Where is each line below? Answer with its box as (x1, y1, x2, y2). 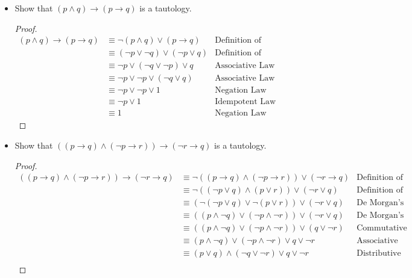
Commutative (357, 224, 407, 233)
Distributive (357, 249, 401, 258)
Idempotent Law (215, 97, 276, 107)
